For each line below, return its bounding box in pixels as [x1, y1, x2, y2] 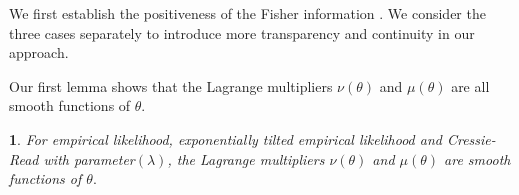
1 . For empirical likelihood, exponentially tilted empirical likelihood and [9, 128, 442, 149]
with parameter [43, 148, 135, 169]
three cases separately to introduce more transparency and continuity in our [9, 22, 475, 43]
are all [451, 75, 490, 96]
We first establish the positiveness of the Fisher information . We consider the [9, 3, 486, 23]
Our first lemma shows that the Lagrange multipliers [9, 75, 333, 96]
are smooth [444, 148, 511, 169]
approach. [9, 42, 69, 63]
